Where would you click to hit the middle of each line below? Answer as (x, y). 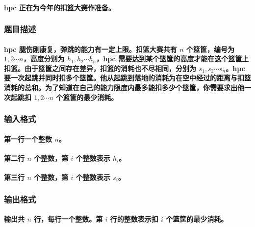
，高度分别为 (44, 59)
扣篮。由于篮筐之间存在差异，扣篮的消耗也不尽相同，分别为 (100, 68)
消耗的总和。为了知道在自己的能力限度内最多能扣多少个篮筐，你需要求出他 (124, 87)
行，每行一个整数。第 (68, 219)
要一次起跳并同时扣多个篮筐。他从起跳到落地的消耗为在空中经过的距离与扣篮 (127, 78)
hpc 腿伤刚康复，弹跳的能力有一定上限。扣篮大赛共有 (90, 49)
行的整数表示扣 (134, 219)
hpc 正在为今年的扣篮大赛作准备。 (60, 7)
